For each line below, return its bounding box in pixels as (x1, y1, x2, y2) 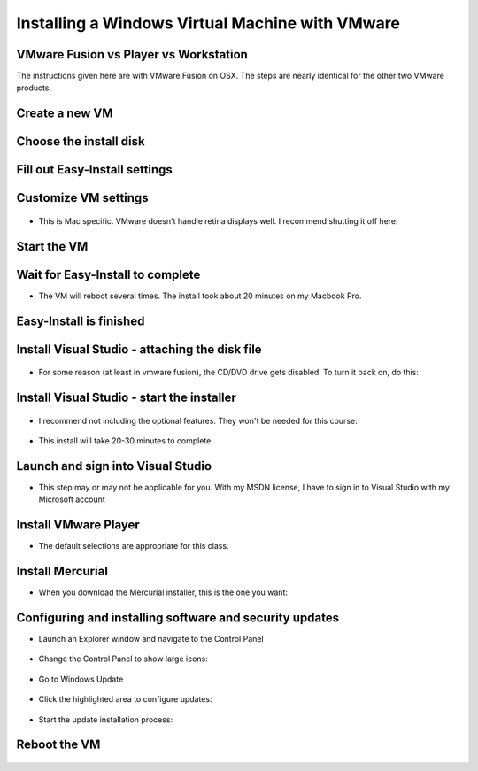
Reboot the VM (16, 737, 101, 752)
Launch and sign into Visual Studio (16, 459, 212, 474)
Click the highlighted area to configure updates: (38, 694, 212, 705)
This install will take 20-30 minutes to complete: (38, 436, 214, 446)
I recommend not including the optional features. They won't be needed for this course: (38, 415, 358, 426)
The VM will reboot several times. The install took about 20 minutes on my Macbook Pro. (38, 290, 362, 301)
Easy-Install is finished (16, 313, 145, 328)
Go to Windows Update (38, 674, 124, 684)
